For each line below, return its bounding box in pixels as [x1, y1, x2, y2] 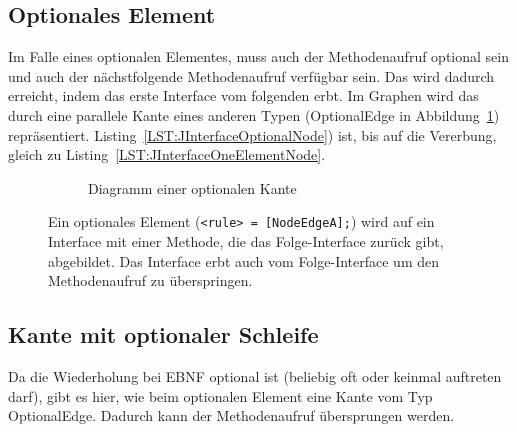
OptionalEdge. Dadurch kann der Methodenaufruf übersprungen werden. [8, 405, 455, 426]
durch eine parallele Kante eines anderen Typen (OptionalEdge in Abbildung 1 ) [8, 104, 500, 125]
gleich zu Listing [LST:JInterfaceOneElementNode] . [8, 144, 326, 165]
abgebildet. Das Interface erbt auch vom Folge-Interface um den [48, 250, 440, 271]
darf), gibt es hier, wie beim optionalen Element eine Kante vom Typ [8, 385, 433, 406]
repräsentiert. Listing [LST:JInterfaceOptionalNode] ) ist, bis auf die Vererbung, [8, 124, 497, 145]
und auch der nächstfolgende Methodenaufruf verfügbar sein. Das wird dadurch [8, 65, 495, 86]
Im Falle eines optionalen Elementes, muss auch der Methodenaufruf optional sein [8, 46, 509, 67]
